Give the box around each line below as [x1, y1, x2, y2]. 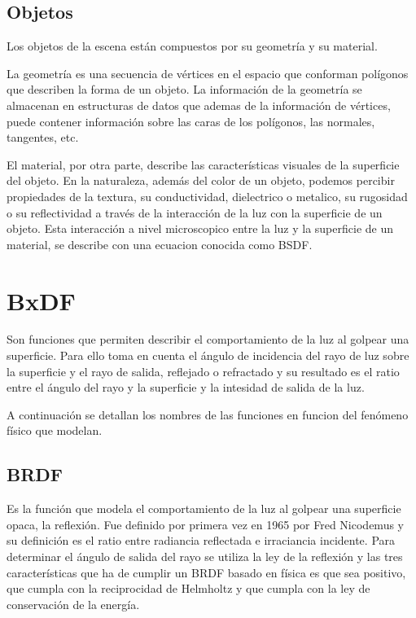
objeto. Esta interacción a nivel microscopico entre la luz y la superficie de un [7, 220, 394, 237]
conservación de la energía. [7, 595, 140, 612]
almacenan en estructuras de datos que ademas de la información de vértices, [7, 96, 391, 113]
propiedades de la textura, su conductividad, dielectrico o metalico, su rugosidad [7, 187, 408, 204]
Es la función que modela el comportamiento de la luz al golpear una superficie [7, 500, 401, 517]
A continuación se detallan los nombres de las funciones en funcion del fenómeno [7, 405, 409, 423]
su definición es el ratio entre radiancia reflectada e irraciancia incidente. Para [7, 532, 396, 549]
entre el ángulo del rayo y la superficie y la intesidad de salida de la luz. [7, 379, 365, 396]
